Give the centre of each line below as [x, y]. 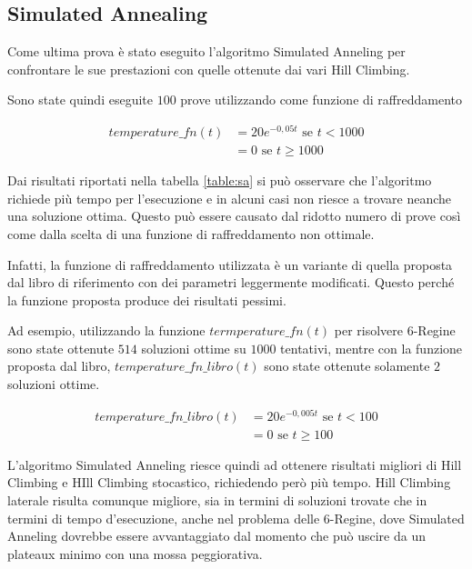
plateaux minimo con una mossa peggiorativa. [135, 553]
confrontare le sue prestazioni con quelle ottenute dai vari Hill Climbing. [209, 69]
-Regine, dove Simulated [397, 518]
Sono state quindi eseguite [80, 100]
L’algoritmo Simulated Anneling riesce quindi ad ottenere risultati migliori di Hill [235, 464]
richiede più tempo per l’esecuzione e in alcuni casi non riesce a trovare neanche [230, 198]
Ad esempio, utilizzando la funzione [106, 330]
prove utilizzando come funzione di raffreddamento [321, 100]
